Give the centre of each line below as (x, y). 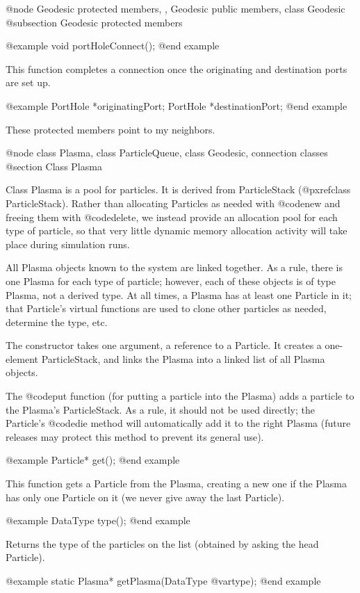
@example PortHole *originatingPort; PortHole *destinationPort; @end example (177, 105)
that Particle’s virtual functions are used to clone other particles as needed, (166, 308)
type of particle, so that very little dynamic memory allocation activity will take (177, 230)
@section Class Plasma (54, 166)
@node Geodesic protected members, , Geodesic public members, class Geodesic (175, 8)
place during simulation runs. (68, 244)
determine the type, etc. (57, 322)
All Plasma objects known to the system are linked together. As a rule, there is (174, 267)
